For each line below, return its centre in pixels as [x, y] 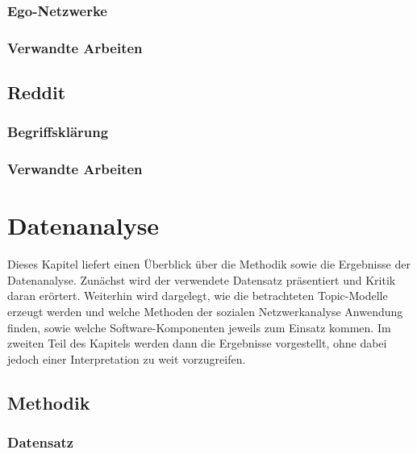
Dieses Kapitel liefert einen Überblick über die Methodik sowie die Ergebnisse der [209, 264]
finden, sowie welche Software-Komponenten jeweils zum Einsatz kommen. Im [199, 327]
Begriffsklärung [58, 132]
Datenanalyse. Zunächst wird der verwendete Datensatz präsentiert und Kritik [202, 279]
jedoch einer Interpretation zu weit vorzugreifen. [127, 358]
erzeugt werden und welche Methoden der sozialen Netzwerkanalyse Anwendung [205, 312]
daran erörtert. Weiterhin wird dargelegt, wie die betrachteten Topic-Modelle [198, 296]
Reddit [37, 92]
